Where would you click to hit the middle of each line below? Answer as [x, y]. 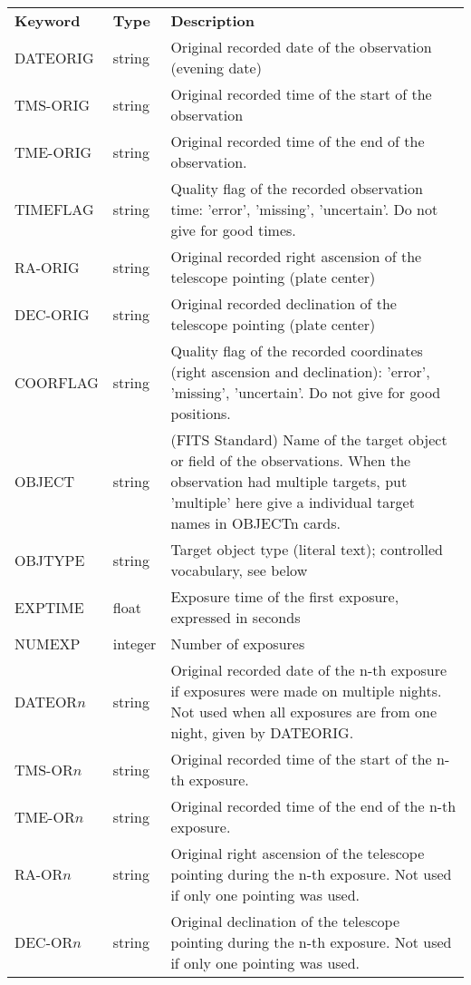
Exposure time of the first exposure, [285, 596]
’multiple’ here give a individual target [293, 502]
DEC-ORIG [52, 314]
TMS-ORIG [53, 104]
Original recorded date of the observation [301, 47]
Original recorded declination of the [284, 303]
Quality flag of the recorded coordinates [297, 351]
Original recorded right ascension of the [296, 256]
